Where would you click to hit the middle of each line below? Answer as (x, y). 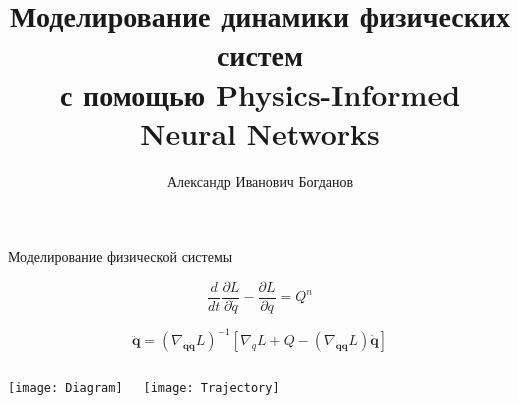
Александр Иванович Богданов (260, 180)
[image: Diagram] (65, 388)
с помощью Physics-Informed (260, 93)
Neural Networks (260, 132)
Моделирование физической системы (120, 256)
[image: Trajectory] (211, 388)
